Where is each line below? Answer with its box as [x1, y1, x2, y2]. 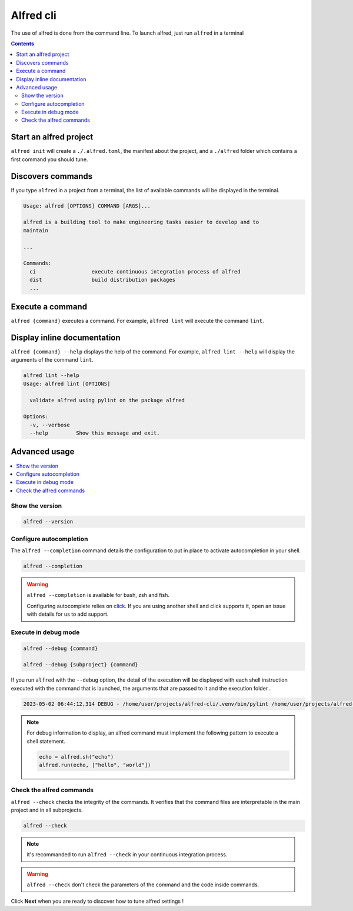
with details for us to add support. [26, 610, 109, 618]
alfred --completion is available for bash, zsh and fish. [26, 592, 170, 599]
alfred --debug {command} [23, 645, 98, 652]
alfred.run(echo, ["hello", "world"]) [39, 762, 151, 768]
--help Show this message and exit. [29, 430, 160, 436]
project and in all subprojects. [11, 806, 83, 814]
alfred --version [23, 518, 74, 525]
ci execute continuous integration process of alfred [29, 268, 241, 275]
